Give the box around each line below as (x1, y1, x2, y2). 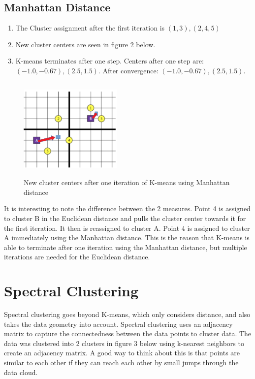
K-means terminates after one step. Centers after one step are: (15, 56, 204, 66)
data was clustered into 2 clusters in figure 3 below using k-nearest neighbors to (4, 338, 244, 348)
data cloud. (4, 367, 38, 377)
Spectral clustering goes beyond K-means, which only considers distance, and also (4, 309, 251, 319)
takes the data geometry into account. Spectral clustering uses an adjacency (4, 318, 233, 329)
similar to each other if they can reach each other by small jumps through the (4, 357, 239, 367)
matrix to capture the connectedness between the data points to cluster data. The (4, 328, 252, 339)
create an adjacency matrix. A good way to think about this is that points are (4, 347, 240, 358)
